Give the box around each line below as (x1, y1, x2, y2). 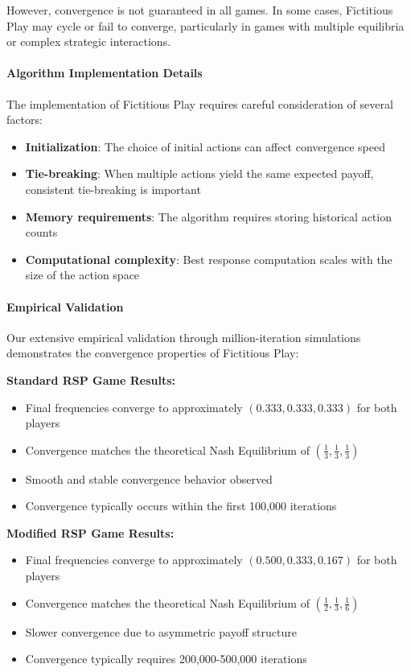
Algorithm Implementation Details (6, 64, 203, 81)
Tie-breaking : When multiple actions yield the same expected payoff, (25, 165, 374, 182)
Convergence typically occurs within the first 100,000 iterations (25, 497, 337, 514)
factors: (6, 111, 43, 128)
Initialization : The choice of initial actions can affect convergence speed (25, 138, 386, 155)
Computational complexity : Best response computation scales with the (25, 250, 393, 267)
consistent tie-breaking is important (25, 180, 201, 197)
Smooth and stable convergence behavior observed (25, 470, 273, 487)
